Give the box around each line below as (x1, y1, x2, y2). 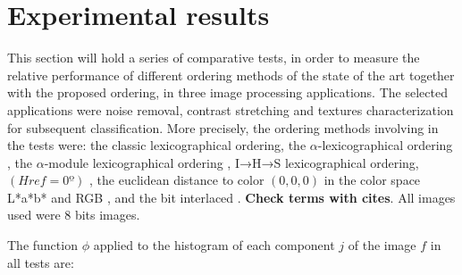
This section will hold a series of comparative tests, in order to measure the (7, 48, 420, 67)
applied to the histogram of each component (93, 236, 335, 254)
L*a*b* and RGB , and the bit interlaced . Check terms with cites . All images (7, 187, 456, 206)
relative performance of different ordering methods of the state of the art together (7, 65, 455, 84)
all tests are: (7, 253, 74, 271)
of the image (348, 236, 416, 254)
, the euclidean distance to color (89, 171, 265, 189)
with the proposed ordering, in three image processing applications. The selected (7, 83, 448, 102)
